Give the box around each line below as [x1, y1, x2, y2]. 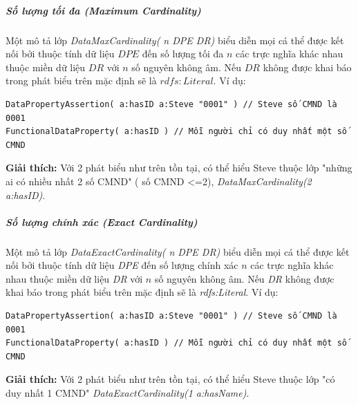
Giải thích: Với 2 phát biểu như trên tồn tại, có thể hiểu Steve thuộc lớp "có [6, 372, 335, 386]
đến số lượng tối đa [142, 46, 224, 61]
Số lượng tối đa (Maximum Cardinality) [6, 3, 201, 17]
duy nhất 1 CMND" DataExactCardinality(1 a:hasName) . [6, 386, 249, 399]
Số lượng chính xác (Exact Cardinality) [6, 214, 198, 229]
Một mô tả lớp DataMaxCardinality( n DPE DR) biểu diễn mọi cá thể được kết [6, 32, 344, 47]
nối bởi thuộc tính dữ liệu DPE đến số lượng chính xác [6, 258, 238, 272]
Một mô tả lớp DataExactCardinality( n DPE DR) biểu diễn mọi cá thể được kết [6, 244, 350, 258]
